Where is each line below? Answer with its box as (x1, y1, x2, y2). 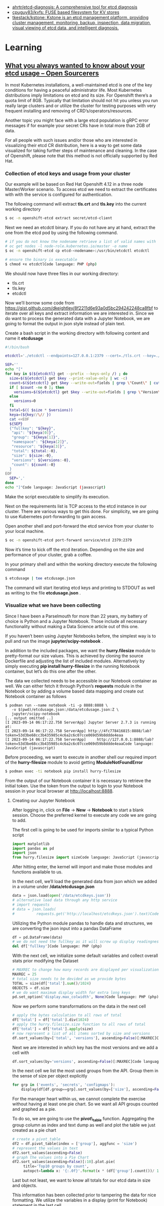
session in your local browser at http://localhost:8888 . (5, 788, 114, 794)
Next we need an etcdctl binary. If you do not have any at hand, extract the (5, 225, 156, 231)
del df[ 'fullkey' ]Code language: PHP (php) (12, 944, 102, 949)
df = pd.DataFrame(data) (12, 935, 63, 940)
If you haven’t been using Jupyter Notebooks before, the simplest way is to (5, 633, 156, 639)
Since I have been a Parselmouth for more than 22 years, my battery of (5, 613, 148, 619)
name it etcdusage (5, 335, 43, 341)
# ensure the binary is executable (5, 257, 78, 262)
